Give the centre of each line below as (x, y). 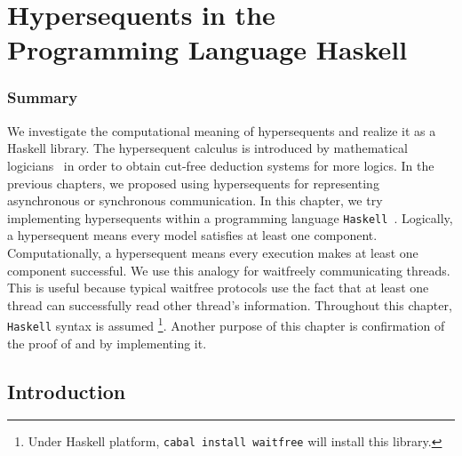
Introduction (67, 391)
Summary (43, 97)
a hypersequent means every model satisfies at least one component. (192, 235)
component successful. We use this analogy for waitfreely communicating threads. (229, 270)
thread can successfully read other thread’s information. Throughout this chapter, (230, 304)
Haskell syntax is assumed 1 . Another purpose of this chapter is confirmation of (226, 324)
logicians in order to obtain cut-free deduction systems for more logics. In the (221, 165)
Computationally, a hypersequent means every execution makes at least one (213, 252)
